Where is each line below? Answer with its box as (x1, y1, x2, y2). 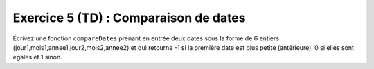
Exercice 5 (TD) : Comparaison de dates (12, 10, 246, 25)
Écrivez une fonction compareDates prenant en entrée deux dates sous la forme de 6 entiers (12, 34, 280, 42)
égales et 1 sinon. (12, 53, 62, 61)
